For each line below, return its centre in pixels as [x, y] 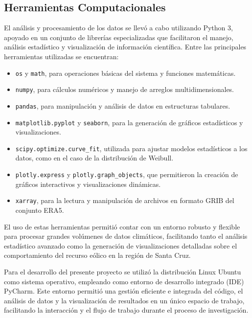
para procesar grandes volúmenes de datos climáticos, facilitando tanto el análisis [126, 236]
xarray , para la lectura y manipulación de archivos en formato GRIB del [125, 200]
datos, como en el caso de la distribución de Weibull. [94, 158]
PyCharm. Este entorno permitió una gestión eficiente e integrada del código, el [124, 291]
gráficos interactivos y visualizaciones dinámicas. [88, 184]
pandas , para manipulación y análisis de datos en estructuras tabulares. [123, 105]
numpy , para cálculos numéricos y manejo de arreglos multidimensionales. [125, 89]
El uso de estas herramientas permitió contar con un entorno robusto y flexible [122, 226]
